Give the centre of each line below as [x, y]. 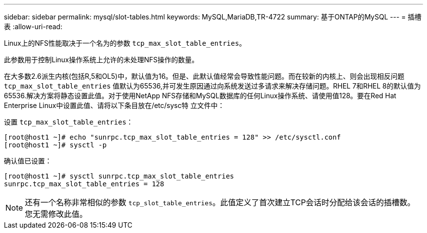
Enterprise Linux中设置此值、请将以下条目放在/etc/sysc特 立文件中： [114, 105]
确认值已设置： [28, 161]
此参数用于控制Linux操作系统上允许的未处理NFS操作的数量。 [101, 60]
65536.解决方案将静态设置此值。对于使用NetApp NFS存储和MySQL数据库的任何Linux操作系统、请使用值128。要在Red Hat [200, 96]
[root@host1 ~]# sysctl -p [55, 145]
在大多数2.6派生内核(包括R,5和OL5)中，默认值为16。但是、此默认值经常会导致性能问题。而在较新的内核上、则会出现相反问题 [204, 76]
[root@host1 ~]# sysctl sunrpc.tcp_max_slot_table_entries [119, 176]
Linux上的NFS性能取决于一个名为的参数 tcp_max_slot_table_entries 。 [125, 43]
